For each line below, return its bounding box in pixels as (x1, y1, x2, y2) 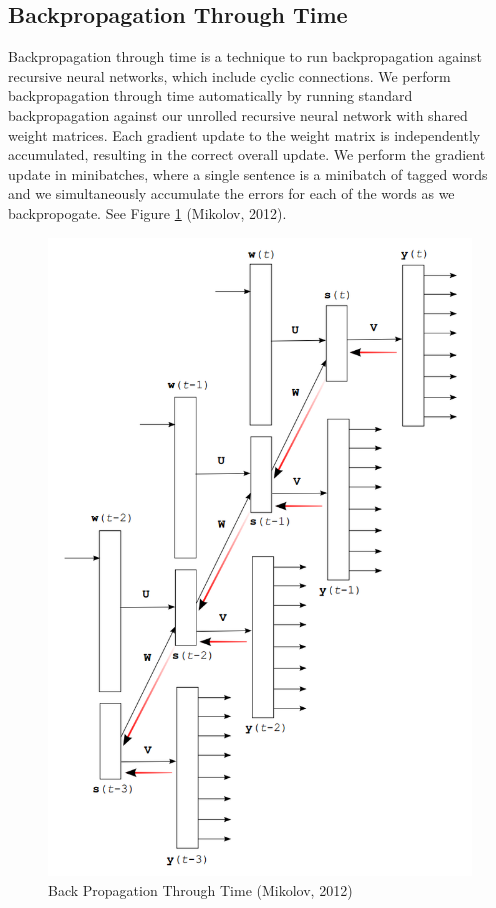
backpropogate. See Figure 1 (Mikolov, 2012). (8, 202, 287, 223)
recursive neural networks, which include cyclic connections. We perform (8, 65, 451, 86)
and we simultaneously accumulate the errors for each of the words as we (8, 183, 455, 204)
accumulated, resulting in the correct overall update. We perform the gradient (8, 144, 486, 165)
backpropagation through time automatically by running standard (8, 85, 413, 106)
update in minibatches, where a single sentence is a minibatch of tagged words (8, 163, 488, 184)
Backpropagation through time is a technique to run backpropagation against (8, 46, 482, 67)
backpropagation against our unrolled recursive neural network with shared (8, 104, 468, 125)
